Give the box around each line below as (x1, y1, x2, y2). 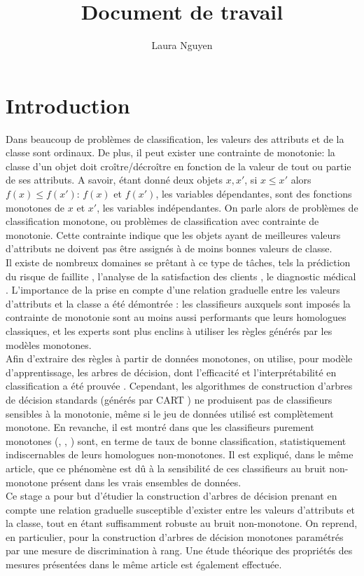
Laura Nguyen (151, 38, 213, 53)
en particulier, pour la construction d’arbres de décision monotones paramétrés (6, 529, 344, 544)
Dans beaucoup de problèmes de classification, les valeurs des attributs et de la (6, 131, 344, 146)
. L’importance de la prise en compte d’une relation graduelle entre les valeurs (6, 282, 340, 297)
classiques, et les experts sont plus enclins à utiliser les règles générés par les (6, 323, 332, 338)
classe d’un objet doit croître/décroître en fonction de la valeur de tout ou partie (6, 158, 351, 173)
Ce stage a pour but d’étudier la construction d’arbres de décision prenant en (6, 488, 337, 503)
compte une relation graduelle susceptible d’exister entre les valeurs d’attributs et (6, 502, 355, 516)
